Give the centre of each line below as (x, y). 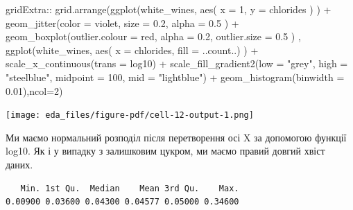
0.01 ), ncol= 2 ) (34, 90)
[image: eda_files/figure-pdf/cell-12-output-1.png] (130, 115)
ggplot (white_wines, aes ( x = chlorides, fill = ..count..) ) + (132, 50)
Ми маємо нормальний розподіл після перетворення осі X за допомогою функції (176, 137)
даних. (19, 164)
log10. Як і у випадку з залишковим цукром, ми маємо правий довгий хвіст (165, 151)
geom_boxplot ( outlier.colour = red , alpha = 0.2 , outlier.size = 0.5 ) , (153, 36)
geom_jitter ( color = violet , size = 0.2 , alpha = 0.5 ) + (122, 23)
